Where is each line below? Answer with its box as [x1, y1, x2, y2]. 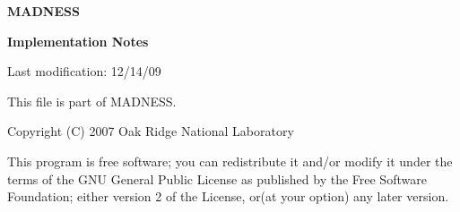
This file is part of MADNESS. [7, 91, 177, 110]
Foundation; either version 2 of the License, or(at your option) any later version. [7, 187, 449, 206]
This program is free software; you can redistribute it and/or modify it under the [7, 151, 453, 170]
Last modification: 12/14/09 [7, 62, 161, 81]
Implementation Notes [7, 31, 149, 50]
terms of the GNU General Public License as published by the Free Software [7, 169, 427, 188]
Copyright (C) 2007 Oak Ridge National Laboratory [7, 122, 294, 140]
